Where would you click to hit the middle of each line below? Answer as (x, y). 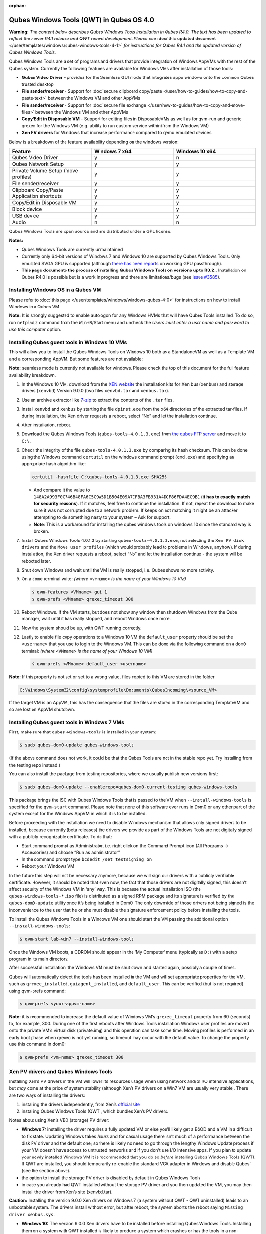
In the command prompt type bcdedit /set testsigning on (87, 859)
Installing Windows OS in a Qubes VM (55, 290)
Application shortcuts (37, 196)
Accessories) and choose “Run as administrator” (71, 852)
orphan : (17, 6)
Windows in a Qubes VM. (35, 307)
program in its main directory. (39, 959)
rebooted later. (36, 561)
